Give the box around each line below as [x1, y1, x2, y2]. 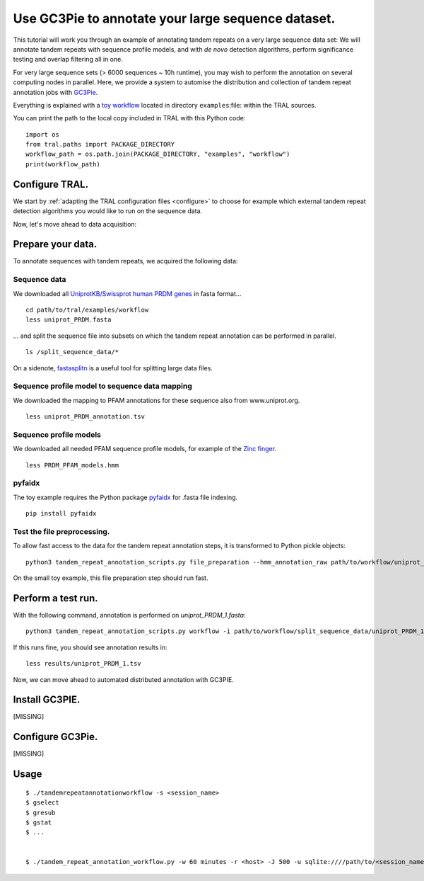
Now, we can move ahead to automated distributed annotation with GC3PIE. [13, 675, 235, 683]
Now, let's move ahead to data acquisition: [13, 220, 137, 228]
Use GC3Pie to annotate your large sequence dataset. [13, 11, 336, 26]
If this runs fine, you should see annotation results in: [13, 643, 167, 652]
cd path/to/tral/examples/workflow [25, 305, 149, 314]
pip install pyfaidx [25, 510, 97, 518]
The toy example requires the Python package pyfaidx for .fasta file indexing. [13, 493, 238, 501]
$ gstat [25, 818, 52, 826]
